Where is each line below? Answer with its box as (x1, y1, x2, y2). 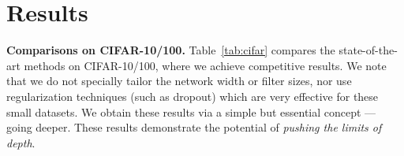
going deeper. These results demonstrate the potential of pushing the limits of (6, 119, 382, 136)
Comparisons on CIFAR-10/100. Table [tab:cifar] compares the (6, 42, 335, 58)
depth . (6, 134, 36, 150)
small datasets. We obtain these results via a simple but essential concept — (6, 103, 376, 120)
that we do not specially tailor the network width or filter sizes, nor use (6, 72, 352, 89)
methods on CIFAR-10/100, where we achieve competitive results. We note (24, 57, 387, 73)
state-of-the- (339, 42, 398, 58)
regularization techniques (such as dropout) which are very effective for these (6, 87, 379, 104)
